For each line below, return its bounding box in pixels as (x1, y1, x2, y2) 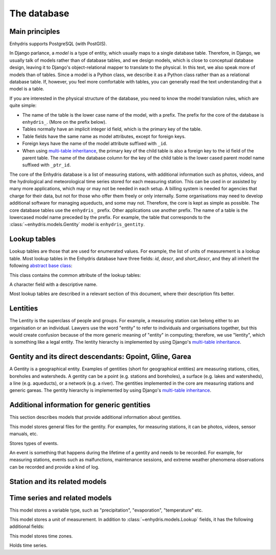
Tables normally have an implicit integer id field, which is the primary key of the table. (22, 126, 202, 132)
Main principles (9, 27, 60, 36)
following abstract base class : (9, 262, 73, 269)
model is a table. (9, 86, 44, 92)
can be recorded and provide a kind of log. (9, 463, 100, 470)
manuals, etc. (9, 431, 38, 437)
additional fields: (9, 523, 44, 529)
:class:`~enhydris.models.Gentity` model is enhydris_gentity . (9, 221, 145, 228)
